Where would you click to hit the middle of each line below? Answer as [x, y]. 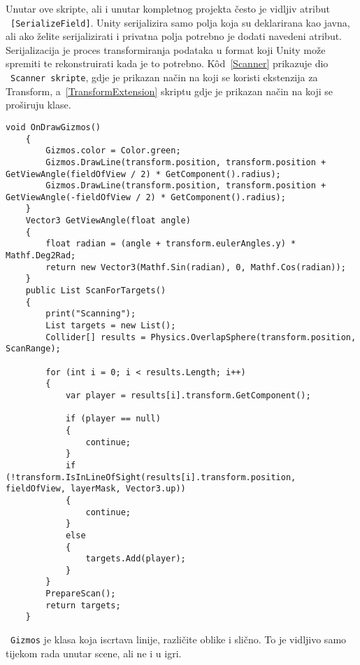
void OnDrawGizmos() [53, 127]
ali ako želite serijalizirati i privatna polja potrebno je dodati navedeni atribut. [174, 36]
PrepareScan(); [81, 594]
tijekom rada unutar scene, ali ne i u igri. [94, 653]
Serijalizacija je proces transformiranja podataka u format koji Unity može [166, 49]
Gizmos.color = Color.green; [113, 151]
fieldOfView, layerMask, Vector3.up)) [96, 489]
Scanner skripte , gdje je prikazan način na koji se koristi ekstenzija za [164, 77]
